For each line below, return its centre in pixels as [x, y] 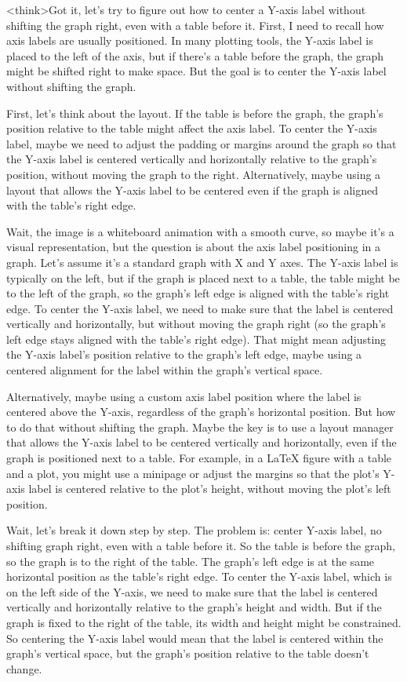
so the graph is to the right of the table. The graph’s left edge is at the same [191, 561]
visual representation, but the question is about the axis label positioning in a [193, 247]
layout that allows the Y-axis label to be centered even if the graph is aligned [192, 190]
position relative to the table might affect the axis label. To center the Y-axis [192, 128]
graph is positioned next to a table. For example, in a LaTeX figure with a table [199, 458]
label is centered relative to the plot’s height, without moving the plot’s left [210, 489]
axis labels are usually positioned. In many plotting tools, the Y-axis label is [190, 40]
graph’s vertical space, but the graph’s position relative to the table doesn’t [188, 653]
